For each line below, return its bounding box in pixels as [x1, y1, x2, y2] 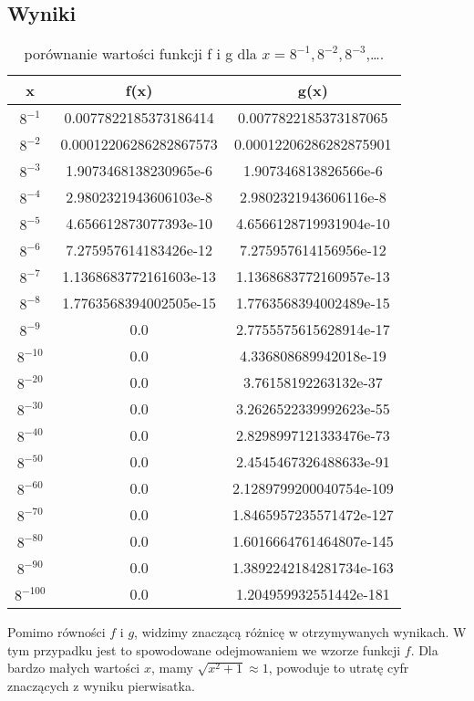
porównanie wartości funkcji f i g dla [24, 43, 257, 65]
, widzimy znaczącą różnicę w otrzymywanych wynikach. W [134, 623, 467, 642]
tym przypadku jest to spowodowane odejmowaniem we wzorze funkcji [7, 640, 401, 659]
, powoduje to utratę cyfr [268, 658, 409, 677]
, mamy [150, 658, 193, 677]
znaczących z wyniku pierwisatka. [7, 675, 195, 695]
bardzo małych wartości [7, 658, 140, 677]
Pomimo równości [7, 623, 106, 642]
